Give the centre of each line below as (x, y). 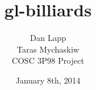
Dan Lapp (48, 38)
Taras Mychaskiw (48, 49)
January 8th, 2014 (48, 80)
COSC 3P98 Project (48, 60)
